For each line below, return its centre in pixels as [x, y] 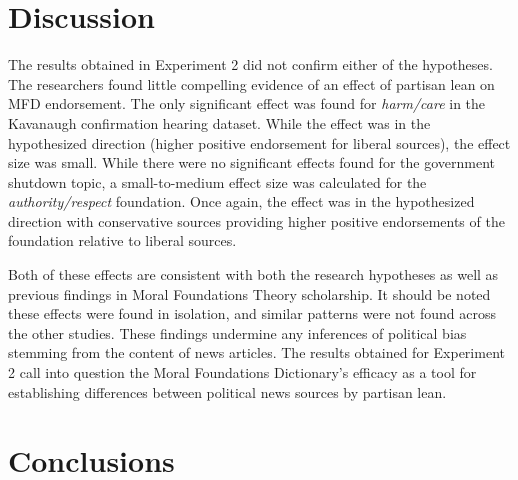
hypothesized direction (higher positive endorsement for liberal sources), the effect [259, 142]
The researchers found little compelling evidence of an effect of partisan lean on [251, 83]
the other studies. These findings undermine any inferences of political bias [237, 332]
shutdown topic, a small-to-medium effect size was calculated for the [217, 181]
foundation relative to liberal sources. [122, 240]
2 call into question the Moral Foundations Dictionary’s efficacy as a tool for [242, 372]
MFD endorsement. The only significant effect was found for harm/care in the [247, 103]
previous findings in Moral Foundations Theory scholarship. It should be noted [249, 293]
